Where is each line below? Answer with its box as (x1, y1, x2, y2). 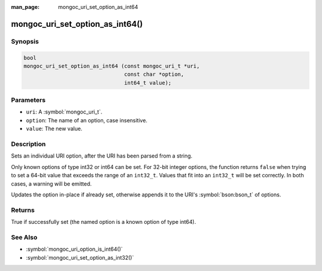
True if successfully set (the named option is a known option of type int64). (11, 218, 196, 226)
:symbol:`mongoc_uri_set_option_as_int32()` (26, 254, 134, 261)
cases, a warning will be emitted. (11, 180, 92, 187)
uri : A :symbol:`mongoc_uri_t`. (26, 108, 103, 116)
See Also (11, 233, 38, 241)
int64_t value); (124, 79, 172, 86)
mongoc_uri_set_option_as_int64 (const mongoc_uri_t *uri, (23, 63, 200, 69)
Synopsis (11, 37, 39, 45)
